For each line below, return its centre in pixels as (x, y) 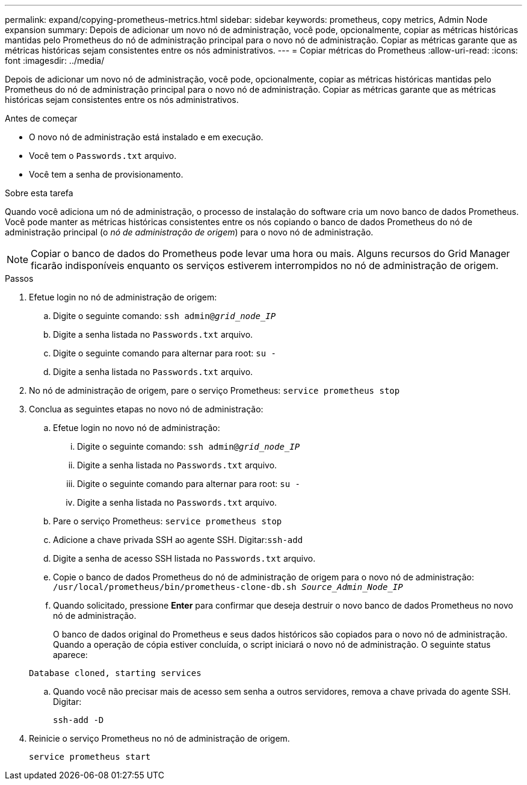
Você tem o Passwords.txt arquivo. (103, 156)
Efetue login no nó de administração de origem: (123, 297)
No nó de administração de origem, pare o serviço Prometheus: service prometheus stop (214, 390)
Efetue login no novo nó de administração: (137, 428)
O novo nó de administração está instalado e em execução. (146, 137)
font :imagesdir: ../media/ (55, 61)
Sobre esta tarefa (39, 193)
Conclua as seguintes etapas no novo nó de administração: (146, 409)
